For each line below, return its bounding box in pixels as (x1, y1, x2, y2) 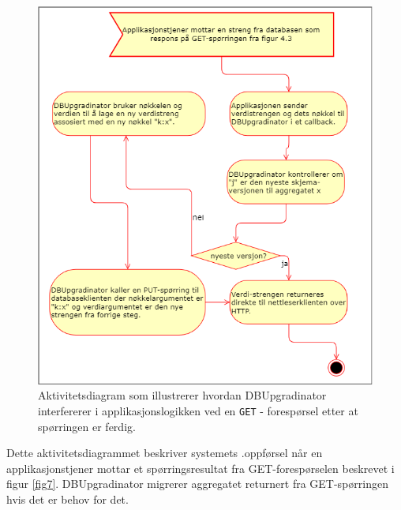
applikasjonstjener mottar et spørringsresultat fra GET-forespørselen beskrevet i (6, 459, 395, 476)
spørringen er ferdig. (38, 418, 136, 434)
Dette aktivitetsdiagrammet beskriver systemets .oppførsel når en (6, 444, 323, 461)
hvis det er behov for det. (6, 491, 129, 508)
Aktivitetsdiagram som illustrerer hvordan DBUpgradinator (38, 387, 327, 403)
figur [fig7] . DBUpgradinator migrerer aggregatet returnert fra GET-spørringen (6, 475, 388, 492)
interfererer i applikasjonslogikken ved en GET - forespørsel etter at (38, 402, 358, 418)
